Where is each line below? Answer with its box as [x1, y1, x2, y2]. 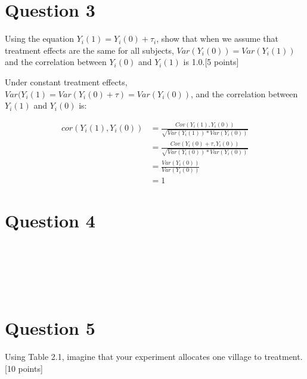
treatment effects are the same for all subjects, [5, 44, 174, 56]
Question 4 [5, 208, 95, 232]
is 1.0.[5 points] [183, 56, 239, 68]
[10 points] [5, 362, 43, 374]
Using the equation [5, 32, 74, 45]
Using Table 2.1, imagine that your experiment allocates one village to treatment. [5, 350, 303, 362]
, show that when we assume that [156, 32, 279, 45]
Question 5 [5, 316, 95, 340]
